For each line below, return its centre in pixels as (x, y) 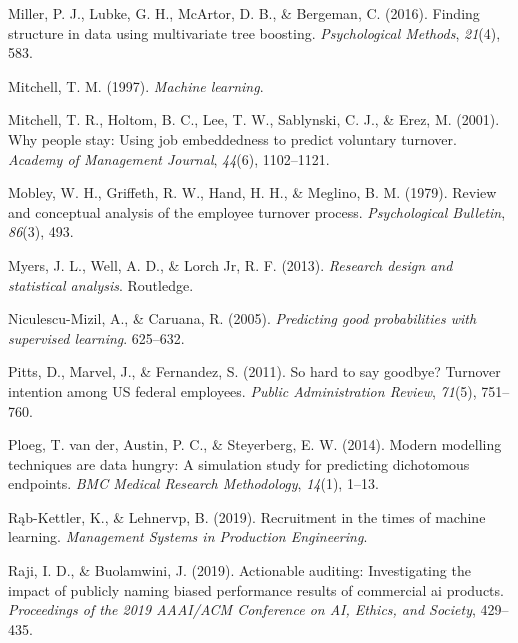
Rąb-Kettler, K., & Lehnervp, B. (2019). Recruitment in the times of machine (247, 516)
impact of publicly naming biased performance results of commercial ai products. (256, 589)
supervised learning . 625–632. (96, 337)
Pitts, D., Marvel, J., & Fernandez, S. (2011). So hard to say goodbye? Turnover (254, 371)
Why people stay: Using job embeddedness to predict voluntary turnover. (232, 138)
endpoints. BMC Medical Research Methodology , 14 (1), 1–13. (193, 483)
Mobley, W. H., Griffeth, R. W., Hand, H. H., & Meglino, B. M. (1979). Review (252, 192)
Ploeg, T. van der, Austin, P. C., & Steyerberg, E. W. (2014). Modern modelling (255, 444)
